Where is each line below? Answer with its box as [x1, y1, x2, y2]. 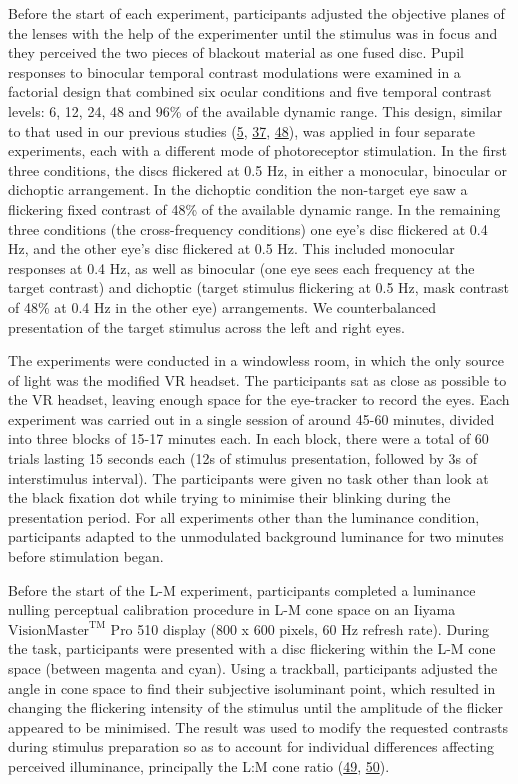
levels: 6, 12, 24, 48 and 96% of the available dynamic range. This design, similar [8, 100, 503, 121]
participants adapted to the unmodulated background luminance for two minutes [8, 526, 504, 547]
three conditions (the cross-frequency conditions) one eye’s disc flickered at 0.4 [8, 218, 488, 239]
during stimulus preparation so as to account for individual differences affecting [8, 736, 494, 757]
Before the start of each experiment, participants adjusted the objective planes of [8, 3, 505, 23]
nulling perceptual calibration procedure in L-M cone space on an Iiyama [8, 599, 456, 620]
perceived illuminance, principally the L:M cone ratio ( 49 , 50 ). [8, 755, 390, 776]
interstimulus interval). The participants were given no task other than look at [8, 467, 489, 488]
